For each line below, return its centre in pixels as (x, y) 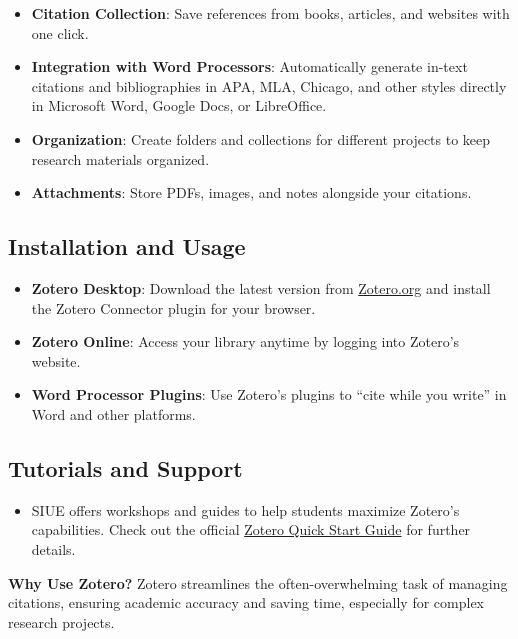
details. (53, 548)
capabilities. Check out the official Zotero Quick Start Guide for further (251, 529)
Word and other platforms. (113, 413)
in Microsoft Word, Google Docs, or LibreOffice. (179, 105)
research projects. (61, 621)
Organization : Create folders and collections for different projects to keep (261, 138)
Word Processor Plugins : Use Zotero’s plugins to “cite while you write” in (269, 394)
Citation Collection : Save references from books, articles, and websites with (270, 13)
